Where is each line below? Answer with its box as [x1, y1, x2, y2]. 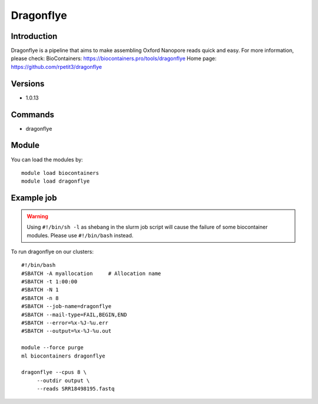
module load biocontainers [21, 170, 100, 176]
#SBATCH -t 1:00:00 [21, 279, 78, 285]
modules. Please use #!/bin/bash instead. [26, 231, 134, 239]
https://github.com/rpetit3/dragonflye [11, 63, 102, 70]
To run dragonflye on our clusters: [11, 248, 94, 255]
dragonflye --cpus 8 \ [21, 369, 87, 376]
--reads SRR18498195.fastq [37, 386, 115, 392]
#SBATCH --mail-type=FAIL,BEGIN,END [21, 311, 127, 318]
